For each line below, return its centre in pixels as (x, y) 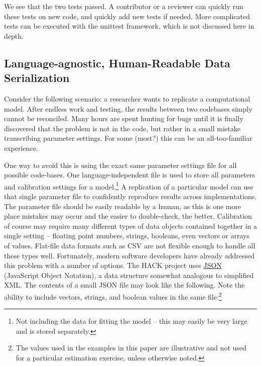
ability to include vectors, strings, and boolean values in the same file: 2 (113, 296)
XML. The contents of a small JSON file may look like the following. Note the (124, 285)
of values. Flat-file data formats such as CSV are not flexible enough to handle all (130, 245)
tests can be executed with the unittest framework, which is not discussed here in (129, 26)
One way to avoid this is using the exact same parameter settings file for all (120, 165)
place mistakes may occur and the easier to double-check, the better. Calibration (128, 216)
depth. (14, 35)
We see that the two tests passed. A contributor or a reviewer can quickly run (124, 6)
